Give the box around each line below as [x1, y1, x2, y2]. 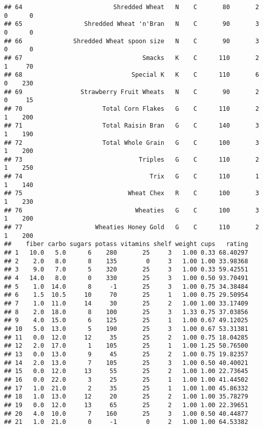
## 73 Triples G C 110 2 [4, 156, 259, 163]
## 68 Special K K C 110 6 [4, 71, 259, 79]
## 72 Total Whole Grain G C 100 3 [4, 139, 259, 146]
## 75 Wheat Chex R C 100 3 [4, 190, 259, 197]
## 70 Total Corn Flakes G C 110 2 [4, 105, 259, 112]
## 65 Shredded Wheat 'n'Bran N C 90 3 [4, 20, 259, 28]
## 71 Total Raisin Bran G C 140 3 [4, 122, 259, 130]
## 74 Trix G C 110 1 [4, 173, 259, 180]
